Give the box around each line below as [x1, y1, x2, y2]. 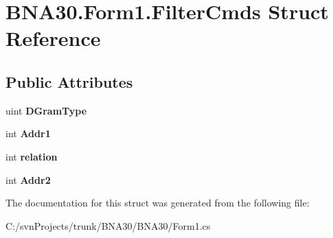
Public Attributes [5, 71, 133, 92]
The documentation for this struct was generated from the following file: [5, 195, 310, 210]
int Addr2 [5, 172, 51, 187]
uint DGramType [5, 103, 87, 117]
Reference [5, 24, 101, 52]
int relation [5, 149, 58, 163]
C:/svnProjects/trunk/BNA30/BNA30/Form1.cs [5, 218, 211, 233]
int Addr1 [5, 126, 51, 141]
